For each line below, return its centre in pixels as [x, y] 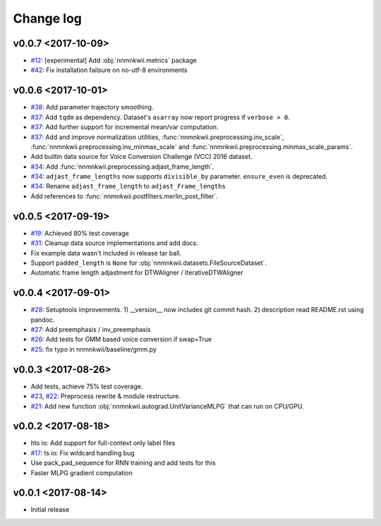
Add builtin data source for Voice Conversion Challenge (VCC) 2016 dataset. [141, 157]
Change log [48, 18]
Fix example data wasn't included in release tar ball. [106, 253]
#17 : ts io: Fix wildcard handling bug [83, 453]
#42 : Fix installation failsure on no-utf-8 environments [109, 70]
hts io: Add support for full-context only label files [103, 443]
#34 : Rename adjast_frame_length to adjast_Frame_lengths [128, 186]
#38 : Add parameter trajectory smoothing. [92, 107]
